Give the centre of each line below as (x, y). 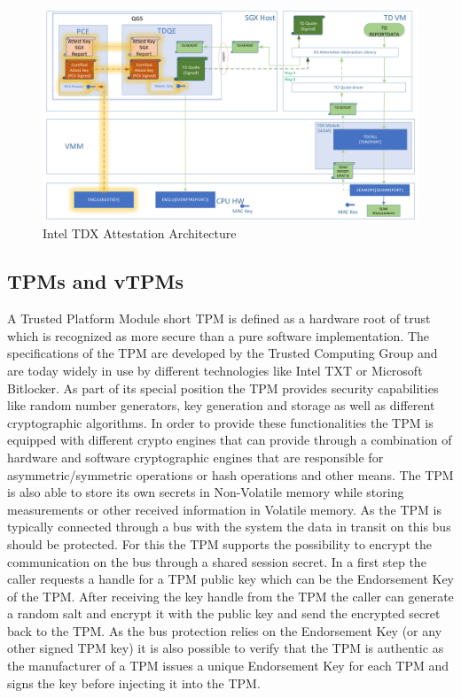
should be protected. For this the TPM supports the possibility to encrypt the (219, 543)
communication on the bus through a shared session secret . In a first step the (217, 561)
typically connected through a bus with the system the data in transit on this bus (229, 527)
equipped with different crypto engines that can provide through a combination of (230, 440)
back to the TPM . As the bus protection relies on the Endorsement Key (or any (225, 630)
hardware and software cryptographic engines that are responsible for (195, 457)
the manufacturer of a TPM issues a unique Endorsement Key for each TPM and (228, 666)
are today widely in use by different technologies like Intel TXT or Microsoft (215, 370)
